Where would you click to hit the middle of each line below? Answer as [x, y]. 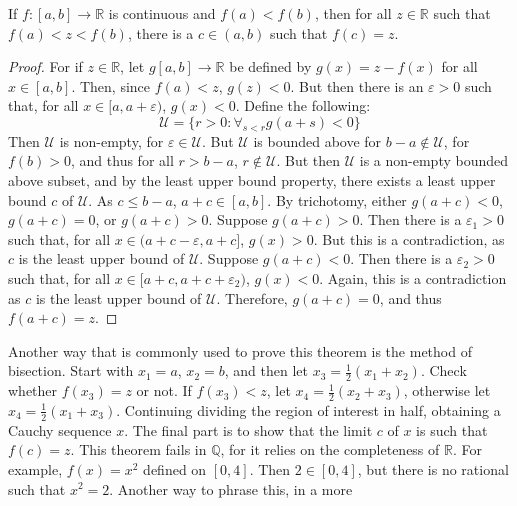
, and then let [266, 370]
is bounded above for [317, 140]
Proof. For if [45, 66]
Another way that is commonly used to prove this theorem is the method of [240, 350]
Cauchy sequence [60, 429]
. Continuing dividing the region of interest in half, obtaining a [308, 409]
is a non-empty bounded [434, 160]
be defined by [270, 66]
